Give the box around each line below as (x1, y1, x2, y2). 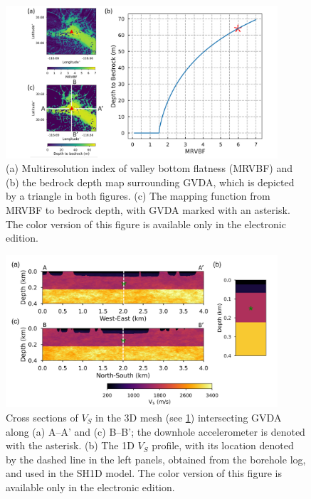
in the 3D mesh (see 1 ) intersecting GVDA (95, 410, 282, 425)
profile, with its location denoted (152, 438, 294, 453)
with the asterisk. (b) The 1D (6, 438, 135, 453)
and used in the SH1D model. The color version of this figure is (6, 466, 282, 481)
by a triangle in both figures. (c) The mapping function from (6, 188, 270, 203)
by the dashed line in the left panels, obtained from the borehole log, (6, 451, 306, 466)
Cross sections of (6, 410, 78, 425)
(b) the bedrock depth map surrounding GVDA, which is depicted (6, 174, 295, 189)
